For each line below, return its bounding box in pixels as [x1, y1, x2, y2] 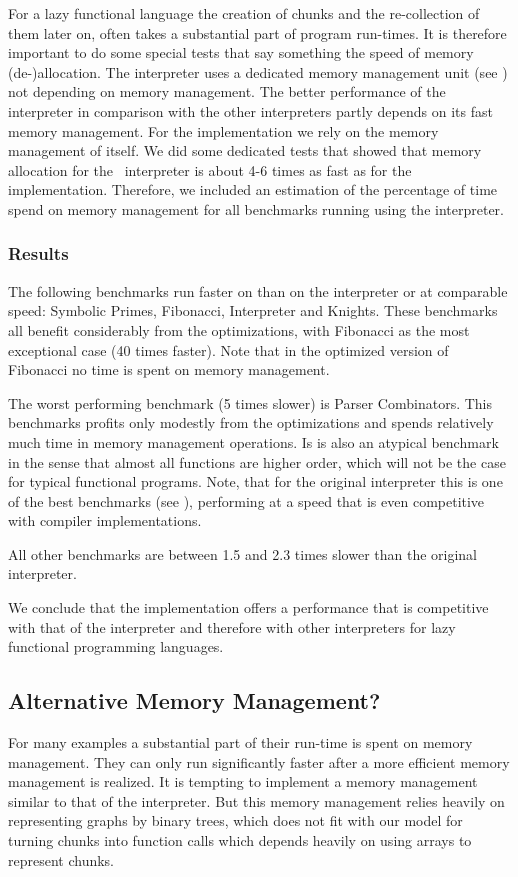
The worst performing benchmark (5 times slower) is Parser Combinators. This [8, 392, 493, 413]
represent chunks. [8, 849, 115, 870]
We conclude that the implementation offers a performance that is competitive [8, 597, 489, 618]
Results [8, 241, 69, 266]
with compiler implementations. [8, 510, 202, 531]
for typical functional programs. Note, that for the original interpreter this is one [8, 471, 503, 492]
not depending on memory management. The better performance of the [8, 81, 446, 102]
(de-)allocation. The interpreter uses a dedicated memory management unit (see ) [8, 61, 508, 82]
